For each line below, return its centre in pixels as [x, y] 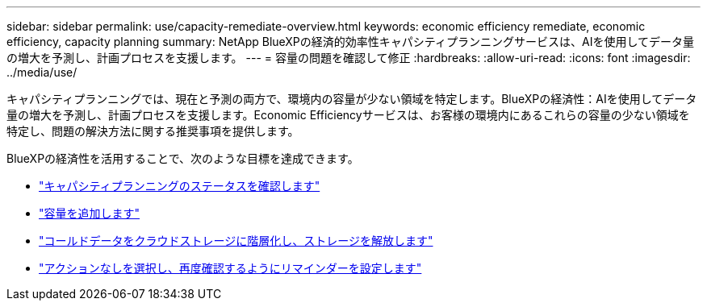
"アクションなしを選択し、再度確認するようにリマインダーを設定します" [230, 268]
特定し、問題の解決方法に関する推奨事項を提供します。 [153, 131]
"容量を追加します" [90, 213]
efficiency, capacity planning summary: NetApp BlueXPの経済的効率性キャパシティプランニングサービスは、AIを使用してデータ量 [350, 41]
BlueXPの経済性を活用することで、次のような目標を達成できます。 [183, 158]
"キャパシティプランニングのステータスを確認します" [180, 186]
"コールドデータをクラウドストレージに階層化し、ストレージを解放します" [236, 241]
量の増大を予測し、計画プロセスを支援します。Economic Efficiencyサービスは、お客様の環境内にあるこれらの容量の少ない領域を [348, 115]
